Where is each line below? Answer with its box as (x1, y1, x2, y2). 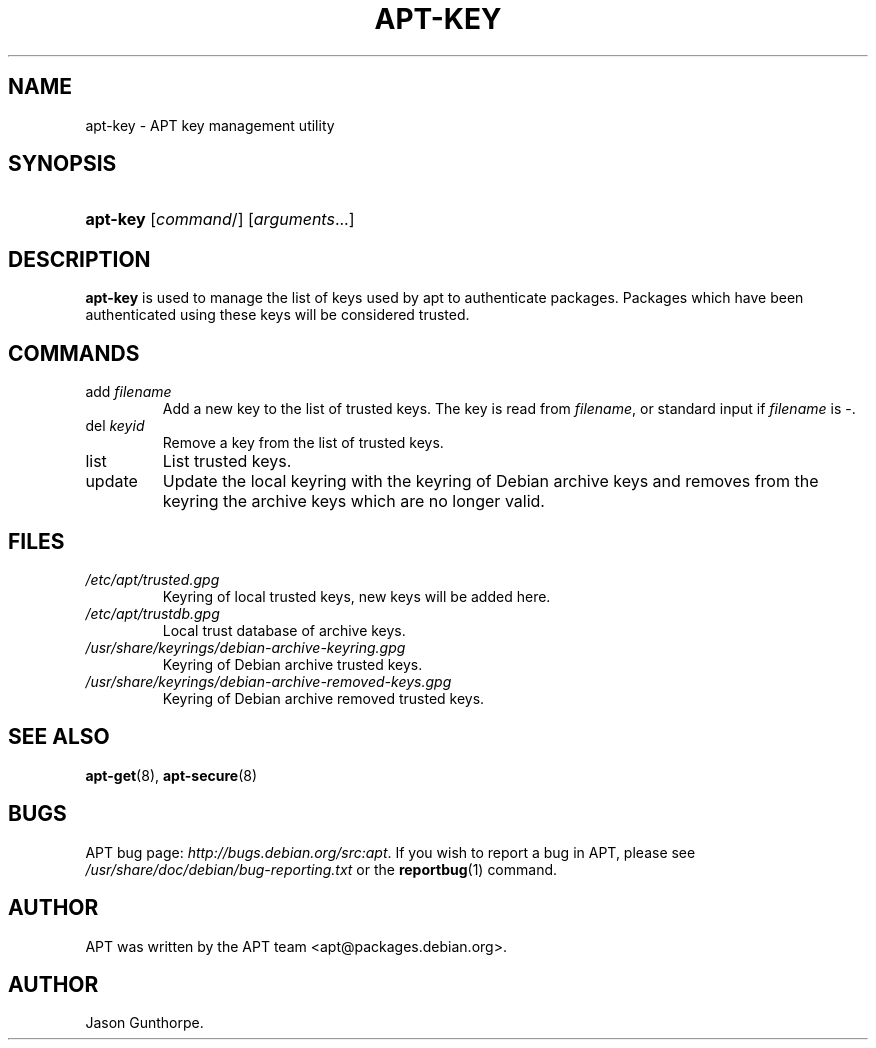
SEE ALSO (8, 724, 110, 750)
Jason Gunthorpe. (85, 1014, 204, 1032)
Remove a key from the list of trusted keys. (162, 434, 444, 452)
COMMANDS (8, 340, 140, 366)
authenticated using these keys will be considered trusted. (85, 306, 470, 324)
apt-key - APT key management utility (85, 116, 335, 134)
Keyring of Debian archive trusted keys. (162, 655, 423, 673)
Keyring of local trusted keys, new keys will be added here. (162, 587, 551, 605)
